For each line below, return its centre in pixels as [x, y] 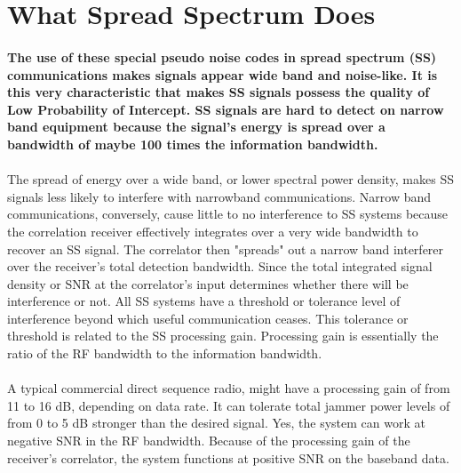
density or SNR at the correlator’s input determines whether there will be [208, 283]
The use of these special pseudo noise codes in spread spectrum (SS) [222, 56]
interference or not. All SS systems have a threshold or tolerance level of [204, 301]
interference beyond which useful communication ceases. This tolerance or [208, 318]
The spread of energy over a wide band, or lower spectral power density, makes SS [230, 179]
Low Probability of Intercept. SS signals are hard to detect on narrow [226, 109]
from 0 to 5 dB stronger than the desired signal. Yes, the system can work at [216, 423]
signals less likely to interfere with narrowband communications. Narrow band [219, 196]
